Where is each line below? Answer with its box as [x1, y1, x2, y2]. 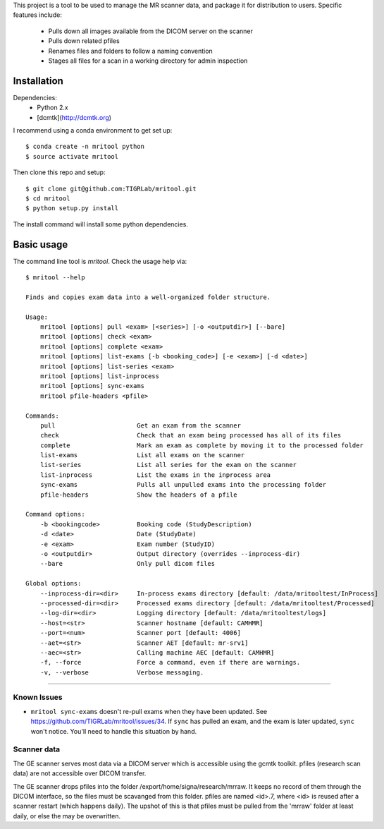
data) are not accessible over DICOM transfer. [13, 769, 147, 777]
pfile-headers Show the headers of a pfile [39, 490, 237, 499]
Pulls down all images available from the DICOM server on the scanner [48, 27, 253, 35]
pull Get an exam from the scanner [39, 421, 241, 430]
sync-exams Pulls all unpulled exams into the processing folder [39, 480, 327, 489]
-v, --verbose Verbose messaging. [39, 668, 204, 677]
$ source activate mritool [25, 152, 119, 160]
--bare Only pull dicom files [39, 559, 215, 568]
